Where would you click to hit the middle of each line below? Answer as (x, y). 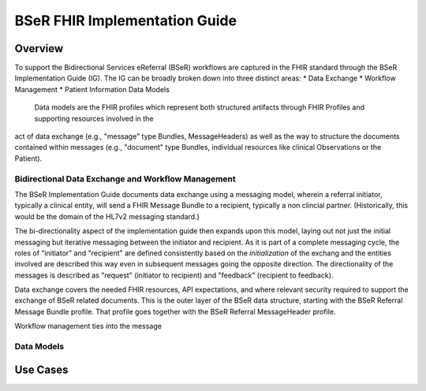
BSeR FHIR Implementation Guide (125, 20)
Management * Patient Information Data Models (92, 89)
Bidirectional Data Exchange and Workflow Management (125, 179)
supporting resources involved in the (94, 118)
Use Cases (41, 369)
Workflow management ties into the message (88, 326)
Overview (39, 48)
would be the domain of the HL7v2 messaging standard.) (107, 216)
